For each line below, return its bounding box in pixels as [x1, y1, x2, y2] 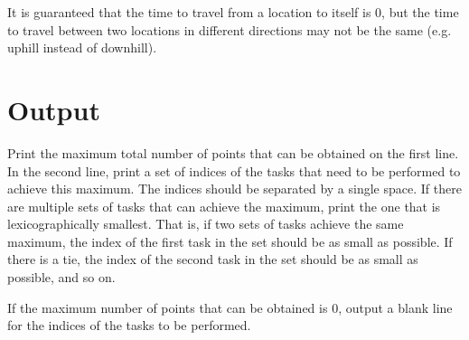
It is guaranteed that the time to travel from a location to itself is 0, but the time [7, 3, 459, 21]
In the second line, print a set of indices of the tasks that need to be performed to [7, 161, 461, 180]
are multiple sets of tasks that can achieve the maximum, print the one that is [7, 196, 441, 215]
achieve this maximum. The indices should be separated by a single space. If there [7, 179, 462, 198]
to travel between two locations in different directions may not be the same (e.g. [7, 20, 452, 39]
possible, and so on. [7, 268, 116, 287]
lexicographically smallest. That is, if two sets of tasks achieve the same [7, 214, 404, 233]
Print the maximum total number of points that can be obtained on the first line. [7, 143, 459, 162]
